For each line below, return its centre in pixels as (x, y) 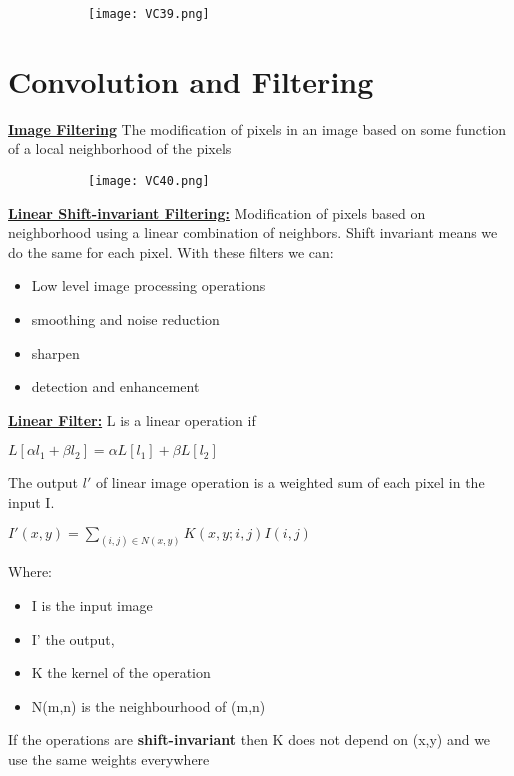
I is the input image (92, 605)
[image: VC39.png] (149, 14)
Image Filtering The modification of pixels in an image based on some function (257, 128)
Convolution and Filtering (191, 80)
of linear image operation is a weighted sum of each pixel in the (290, 482)
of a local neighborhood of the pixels (120, 148)
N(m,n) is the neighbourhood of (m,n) (148, 705)
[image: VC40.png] (149, 180)
